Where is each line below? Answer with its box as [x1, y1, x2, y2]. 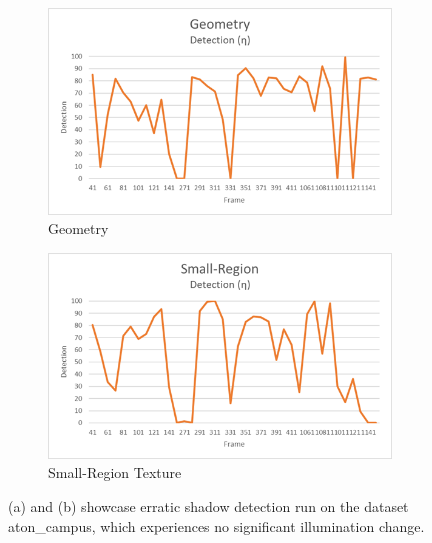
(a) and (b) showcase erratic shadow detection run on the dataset [8, 495, 409, 516]
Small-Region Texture [48, 462, 182, 483]
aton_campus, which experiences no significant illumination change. [8, 515, 425, 536]
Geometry [48, 218, 109, 239]
